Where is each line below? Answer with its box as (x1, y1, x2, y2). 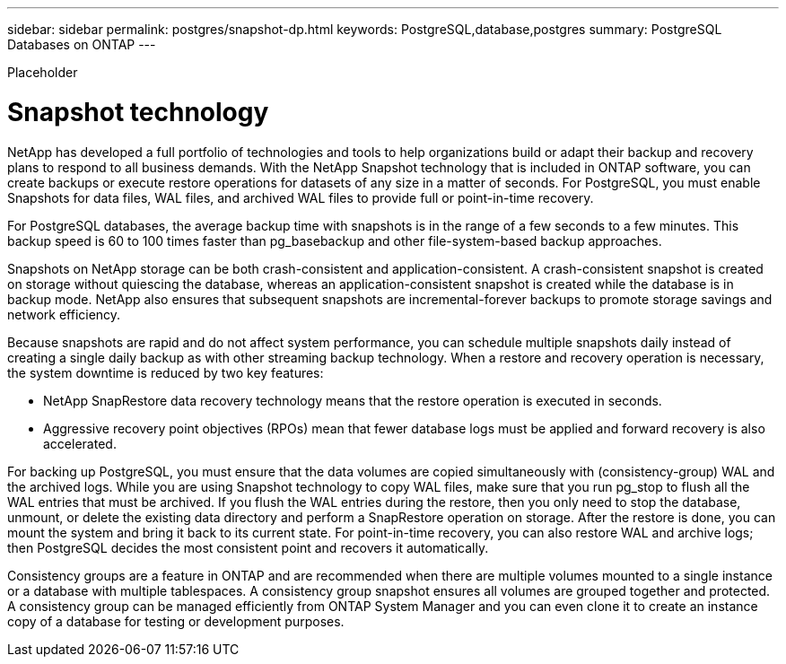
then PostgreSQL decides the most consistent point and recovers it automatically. (7, 539, 489, 555)
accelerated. (43, 435, 117, 451)
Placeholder (7, 65, 78, 80)
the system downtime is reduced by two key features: (7, 364, 324, 380)
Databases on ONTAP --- (7, 37, 156, 52)
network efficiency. (7, 306, 121, 322)
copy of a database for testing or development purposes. (7, 613, 345, 629)
